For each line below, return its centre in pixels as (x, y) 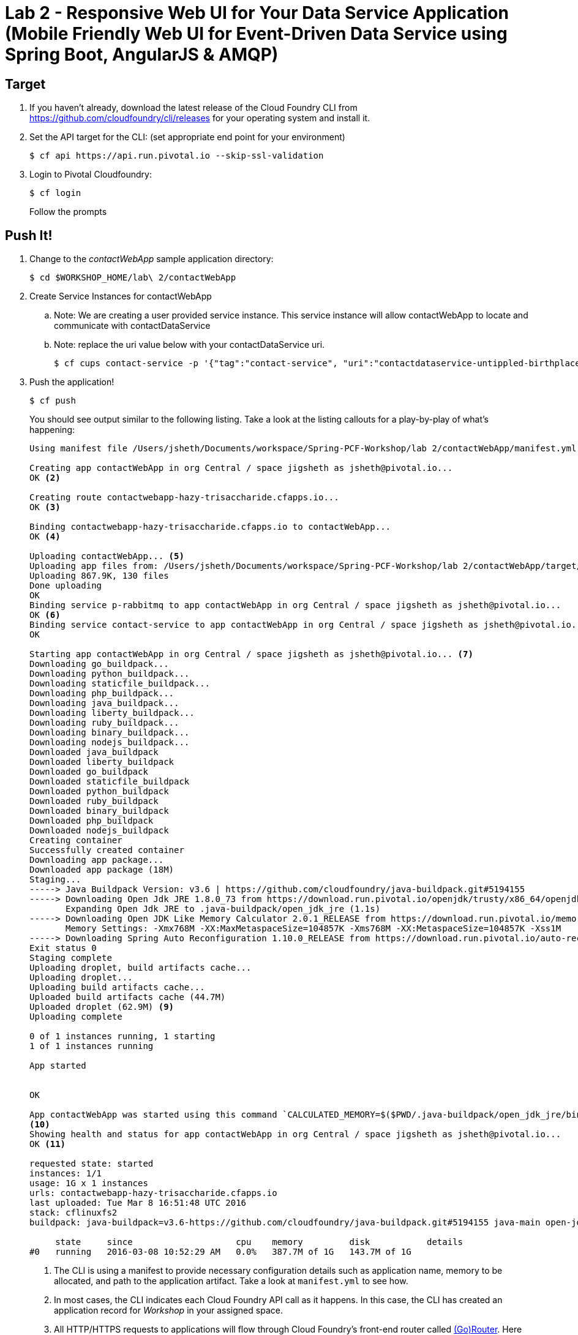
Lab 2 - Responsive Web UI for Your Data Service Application (257, 13)
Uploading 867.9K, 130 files (99, 576)
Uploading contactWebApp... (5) (107, 556)
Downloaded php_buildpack (92, 821)
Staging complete (71, 958)
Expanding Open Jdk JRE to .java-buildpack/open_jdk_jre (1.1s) (223, 909)
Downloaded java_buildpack (94, 752)
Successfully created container (107, 850)
